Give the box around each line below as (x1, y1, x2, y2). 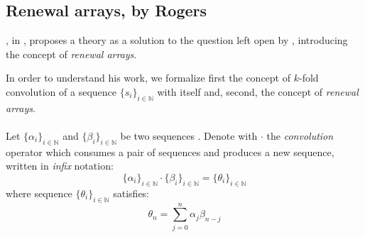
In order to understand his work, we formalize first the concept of (6, 70, 291, 85)
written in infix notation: (6, 158, 114, 173)
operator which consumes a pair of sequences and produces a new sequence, (6, 144, 334, 159)
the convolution (266, 128, 334, 143)
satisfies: (113, 185, 150, 200)
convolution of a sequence (6, 84, 117, 99)
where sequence (6, 185, 72, 200)
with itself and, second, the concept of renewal (157, 84, 359, 99)
